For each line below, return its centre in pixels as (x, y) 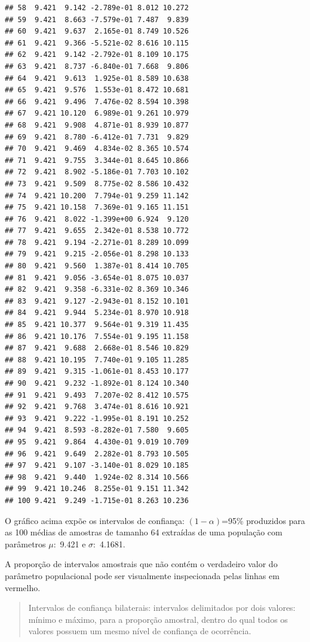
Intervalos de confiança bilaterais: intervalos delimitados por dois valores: (162, 608)
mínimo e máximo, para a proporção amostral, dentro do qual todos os (158, 619)
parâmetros (25, 543)
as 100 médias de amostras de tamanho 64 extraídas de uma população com (144, 532)
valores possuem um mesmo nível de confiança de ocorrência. (140, 631)
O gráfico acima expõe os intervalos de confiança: (95, 520)
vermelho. (23, 587)
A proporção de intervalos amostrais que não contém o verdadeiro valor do (141, 564)
